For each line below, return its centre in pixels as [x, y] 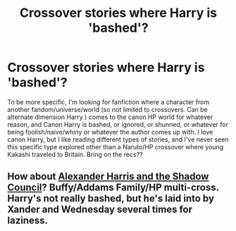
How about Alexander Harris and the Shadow [108, 176]
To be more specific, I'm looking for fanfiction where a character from [108, 102]
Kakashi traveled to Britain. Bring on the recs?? [75, 154]
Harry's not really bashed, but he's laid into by [111, 199]
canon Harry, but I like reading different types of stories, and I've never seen [118, 139]
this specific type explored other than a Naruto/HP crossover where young [116, 146]
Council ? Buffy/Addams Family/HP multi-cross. [113, 188]
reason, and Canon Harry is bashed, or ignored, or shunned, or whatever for [118, 124]
